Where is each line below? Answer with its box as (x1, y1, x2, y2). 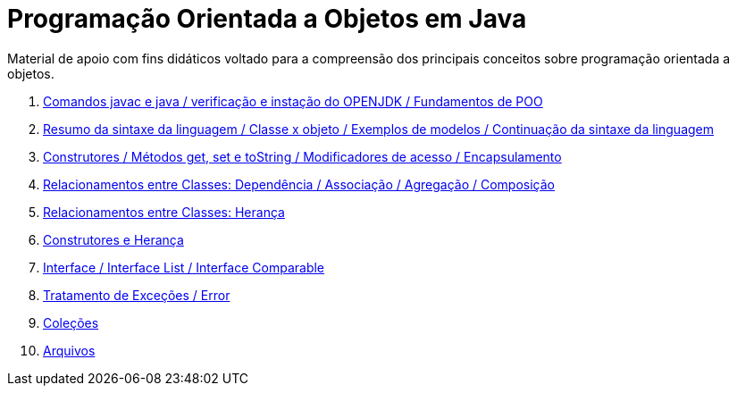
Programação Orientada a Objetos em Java (7, 4, 527, 34)
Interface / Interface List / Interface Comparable (43, 259, 325, 275)
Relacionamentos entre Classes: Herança (43, 204, 285, 220)
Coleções (43, 314, 99, 330)
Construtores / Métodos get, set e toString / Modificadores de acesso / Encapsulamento (43, 148, 562, 164)
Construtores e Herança (43, 231, 184, 247)
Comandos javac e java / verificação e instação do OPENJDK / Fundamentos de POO (43, 93, 543, 109)
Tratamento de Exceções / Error (43, 287, 230, 303)
